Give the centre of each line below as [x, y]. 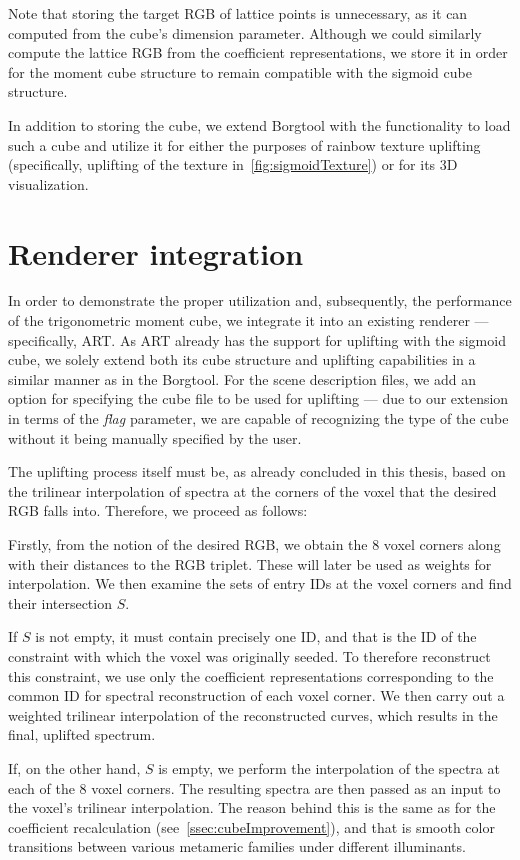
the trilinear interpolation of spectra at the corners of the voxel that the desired [252, 490]
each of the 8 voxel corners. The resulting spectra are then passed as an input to [254, 787]
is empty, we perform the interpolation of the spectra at [329, 767]
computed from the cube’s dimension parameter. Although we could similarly [245, 32]
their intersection [60, 602]
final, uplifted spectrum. [82, 734]
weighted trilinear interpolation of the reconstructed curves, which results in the [253, 714]
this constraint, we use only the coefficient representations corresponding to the [251, 675]
